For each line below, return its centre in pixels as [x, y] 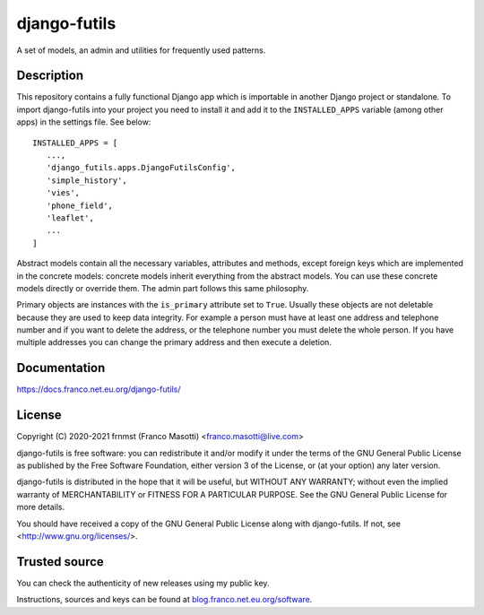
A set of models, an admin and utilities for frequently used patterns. [141, 50]
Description [50, 76]
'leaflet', [70, 218]
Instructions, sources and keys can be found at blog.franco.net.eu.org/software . [164, 600]
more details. [41, 507]
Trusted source [60, 562]
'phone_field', [80, 205]
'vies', [63, 193]
